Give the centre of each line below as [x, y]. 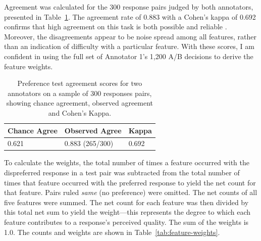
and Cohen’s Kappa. [80, 112]
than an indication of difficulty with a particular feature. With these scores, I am [129, 46]
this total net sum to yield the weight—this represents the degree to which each [127, 212]
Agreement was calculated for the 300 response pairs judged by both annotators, [129, 7]
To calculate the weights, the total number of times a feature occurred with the [127, 162]
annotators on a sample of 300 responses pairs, [80, 93]
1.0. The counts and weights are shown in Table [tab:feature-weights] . [112, 232]
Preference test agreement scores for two [80, 83]
